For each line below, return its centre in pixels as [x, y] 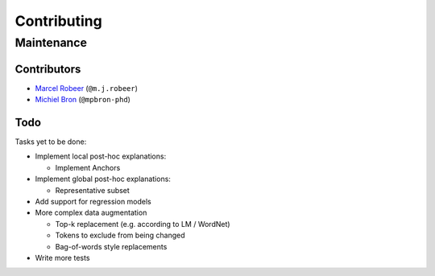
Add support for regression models [93, 201]
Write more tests [62, 257]
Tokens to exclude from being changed [120, 235]
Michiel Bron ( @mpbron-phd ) [83, 100]
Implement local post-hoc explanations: [101, 156]
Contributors [48, 69]
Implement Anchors [88, 167]
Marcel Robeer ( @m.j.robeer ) [87, 88]
